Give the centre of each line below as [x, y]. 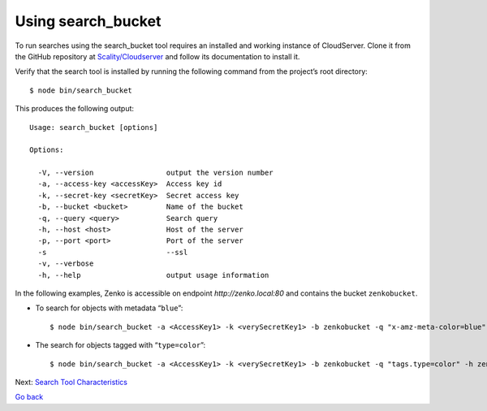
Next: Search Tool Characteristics [71, 382]
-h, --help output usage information [153, 275]
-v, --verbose [66, 264]
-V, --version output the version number [155, 173]
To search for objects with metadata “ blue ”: [109, 308]
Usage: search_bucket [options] [94, 127]
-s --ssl [113, 252]
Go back [29, 397]
